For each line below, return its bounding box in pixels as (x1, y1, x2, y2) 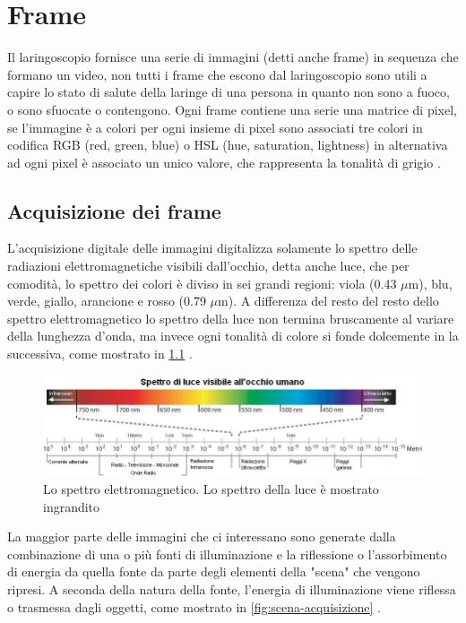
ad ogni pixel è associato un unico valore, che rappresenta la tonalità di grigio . (7, 152, 441, 171)
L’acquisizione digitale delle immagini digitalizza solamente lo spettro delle (7, 238, 418, 257)
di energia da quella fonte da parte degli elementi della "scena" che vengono (7, 562, 420, 581)
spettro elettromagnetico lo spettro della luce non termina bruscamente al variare (7, 308, 454, 327)
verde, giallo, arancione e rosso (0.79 (7, 291, 206, 310)
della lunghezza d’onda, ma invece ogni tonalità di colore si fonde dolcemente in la (7, 326, 459, 345)
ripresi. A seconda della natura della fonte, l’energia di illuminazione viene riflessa (7, 579, 456, 598)
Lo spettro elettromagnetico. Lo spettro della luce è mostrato (43, 479, 379, 498)
